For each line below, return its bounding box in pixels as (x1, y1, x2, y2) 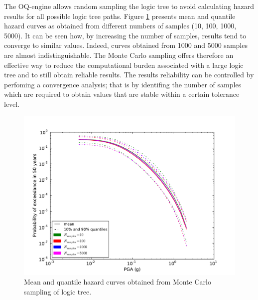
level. (4, 98, 20, 109)
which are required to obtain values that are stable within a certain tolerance (4, 89, 240, 99)
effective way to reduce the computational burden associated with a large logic (4, 59, 244, 70)
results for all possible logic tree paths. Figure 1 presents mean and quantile (4, 10, 236, 21)
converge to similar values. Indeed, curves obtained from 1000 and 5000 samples (4, 40, 248, 50)
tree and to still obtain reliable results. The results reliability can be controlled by (4, 69, 254, 80)
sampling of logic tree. (24, 286, 92, 297)
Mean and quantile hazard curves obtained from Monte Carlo (24, 277, 211, 287)
